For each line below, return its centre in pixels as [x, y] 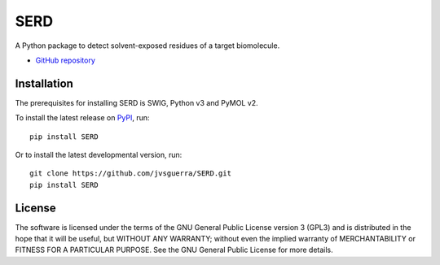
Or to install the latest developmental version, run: [99, 155]
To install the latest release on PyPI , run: [82, 118]
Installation [44, 83]
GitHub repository [65, 60]
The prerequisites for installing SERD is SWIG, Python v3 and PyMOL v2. [136, 102]
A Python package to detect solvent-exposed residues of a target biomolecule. [147, 46]
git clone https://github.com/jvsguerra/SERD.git [131, 174]
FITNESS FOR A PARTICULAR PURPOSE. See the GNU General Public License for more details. [174, 250]
